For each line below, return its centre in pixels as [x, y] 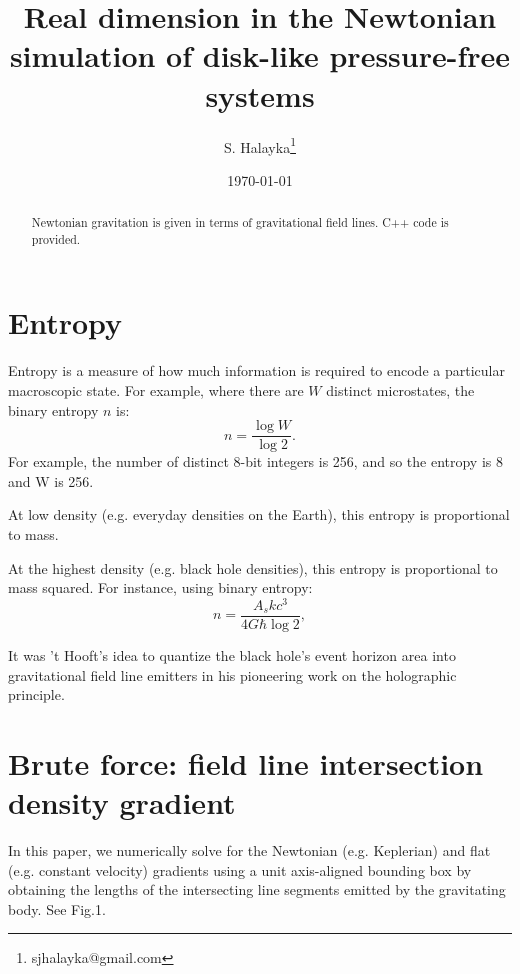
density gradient [122, 802]
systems [260, 94]
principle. [36, 694]
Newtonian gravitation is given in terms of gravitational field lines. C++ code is [240, 222]
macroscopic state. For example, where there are [156, 389]
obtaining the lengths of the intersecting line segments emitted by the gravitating [257, 889]
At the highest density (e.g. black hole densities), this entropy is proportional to [253, 567]
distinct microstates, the [400, 389]
